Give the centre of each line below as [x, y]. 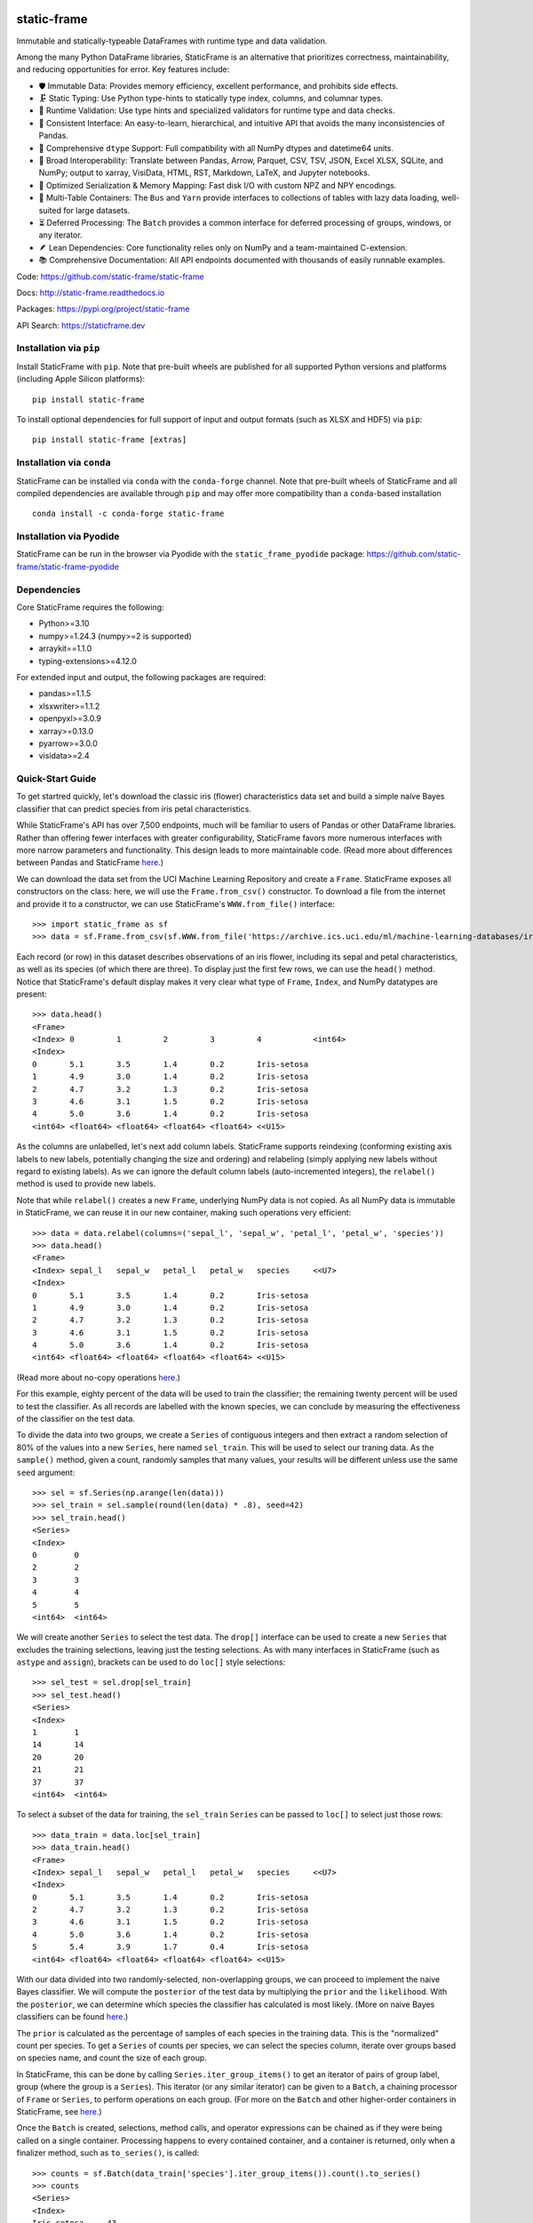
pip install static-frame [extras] [110, 440]
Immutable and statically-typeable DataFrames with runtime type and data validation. [172, 41]
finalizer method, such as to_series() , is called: [108, 2153]
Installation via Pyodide [68, 536]
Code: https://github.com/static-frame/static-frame [110, 277]
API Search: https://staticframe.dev [81, 325]
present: [32, 994]
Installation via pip [58, 349]
